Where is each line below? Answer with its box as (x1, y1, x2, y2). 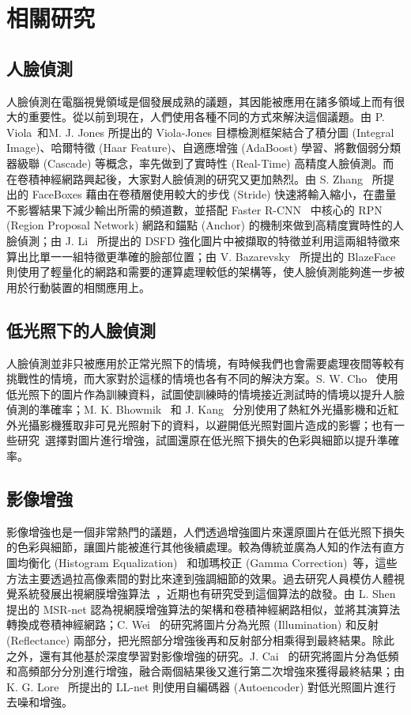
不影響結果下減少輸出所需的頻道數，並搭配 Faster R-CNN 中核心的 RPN (6, 201, 383, 218)
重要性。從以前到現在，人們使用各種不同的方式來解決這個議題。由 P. (28, 108, 385, 125)
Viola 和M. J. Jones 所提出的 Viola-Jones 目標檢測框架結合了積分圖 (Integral (6, 123, 394, 140)
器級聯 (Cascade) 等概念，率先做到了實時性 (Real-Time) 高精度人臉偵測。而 (6, 154, 394, 171)
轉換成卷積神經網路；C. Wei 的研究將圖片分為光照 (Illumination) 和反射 (6, 616, 379, 633)
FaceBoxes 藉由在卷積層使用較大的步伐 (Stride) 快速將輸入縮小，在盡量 (32, 186, 397, 202)
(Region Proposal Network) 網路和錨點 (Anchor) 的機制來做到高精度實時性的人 (6, 217, 404, 233)
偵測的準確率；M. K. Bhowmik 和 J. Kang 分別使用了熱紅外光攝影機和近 (6, 401, 388, 418)
